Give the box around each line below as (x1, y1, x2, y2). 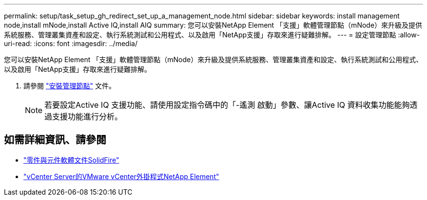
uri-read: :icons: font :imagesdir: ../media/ (4, 39, 137, 48)
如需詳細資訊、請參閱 (4, 133, 106, 146)
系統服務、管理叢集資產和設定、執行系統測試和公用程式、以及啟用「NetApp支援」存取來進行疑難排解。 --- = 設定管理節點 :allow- (4, 31, 420, 39)
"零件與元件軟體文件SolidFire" (23, 155, 119, 164)
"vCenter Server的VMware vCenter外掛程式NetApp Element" (23, 172, 219, 181)
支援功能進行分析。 (52, 112, 123, 121)
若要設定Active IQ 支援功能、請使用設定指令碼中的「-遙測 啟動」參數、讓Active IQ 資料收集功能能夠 (44, 100, 410, 110)
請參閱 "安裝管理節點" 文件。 (23, 82, 116, 90)
